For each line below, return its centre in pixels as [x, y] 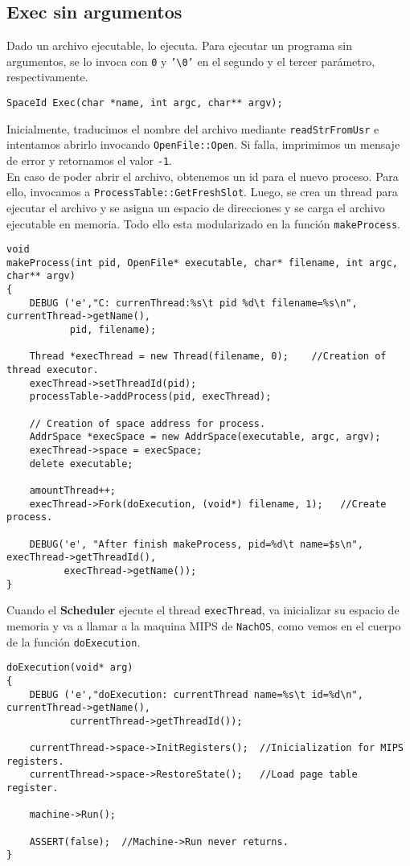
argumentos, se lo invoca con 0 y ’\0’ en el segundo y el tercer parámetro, [191, 61]
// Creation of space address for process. [148, 423]
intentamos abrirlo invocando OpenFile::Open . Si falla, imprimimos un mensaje [203, 144]
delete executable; [81, 464]
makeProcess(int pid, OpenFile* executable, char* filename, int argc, [202, 263]
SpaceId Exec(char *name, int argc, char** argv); [145, 103]
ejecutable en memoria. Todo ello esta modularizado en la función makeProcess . [203, 223]
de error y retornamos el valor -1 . [89, 160]
